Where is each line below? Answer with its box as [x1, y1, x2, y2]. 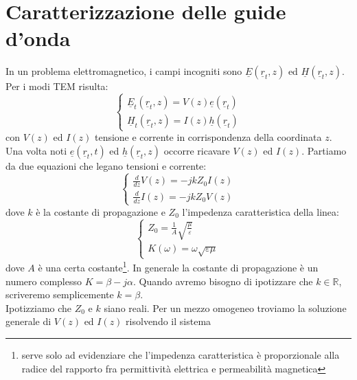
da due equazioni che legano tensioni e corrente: [5, 159, 207, 173]
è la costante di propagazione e [36, 204, 165, 219]
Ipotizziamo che [5, 300, 72, 315]
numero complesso [5, 273, 82, 288]
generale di [5, 314, 51, 328]
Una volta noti [5, 144, 67, 158]
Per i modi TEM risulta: [5, 79, 108, 93]
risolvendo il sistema [126, 314, 211, 328]
